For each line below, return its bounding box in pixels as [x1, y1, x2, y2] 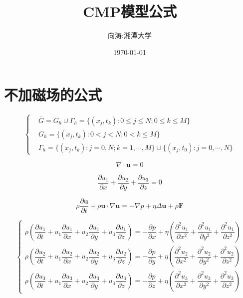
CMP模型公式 [83, 1, 177, 21]
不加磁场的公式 [4, 84, 102, 105]
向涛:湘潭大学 [108, 30, 152, 40]
